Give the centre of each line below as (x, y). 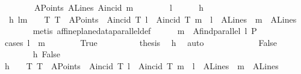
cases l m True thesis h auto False (141, 42)
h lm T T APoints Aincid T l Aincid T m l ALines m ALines (153, 19)
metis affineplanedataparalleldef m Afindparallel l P (145, 31)
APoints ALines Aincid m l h (119, 7)
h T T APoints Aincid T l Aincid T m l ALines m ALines (141, 65)
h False (47, 54)
